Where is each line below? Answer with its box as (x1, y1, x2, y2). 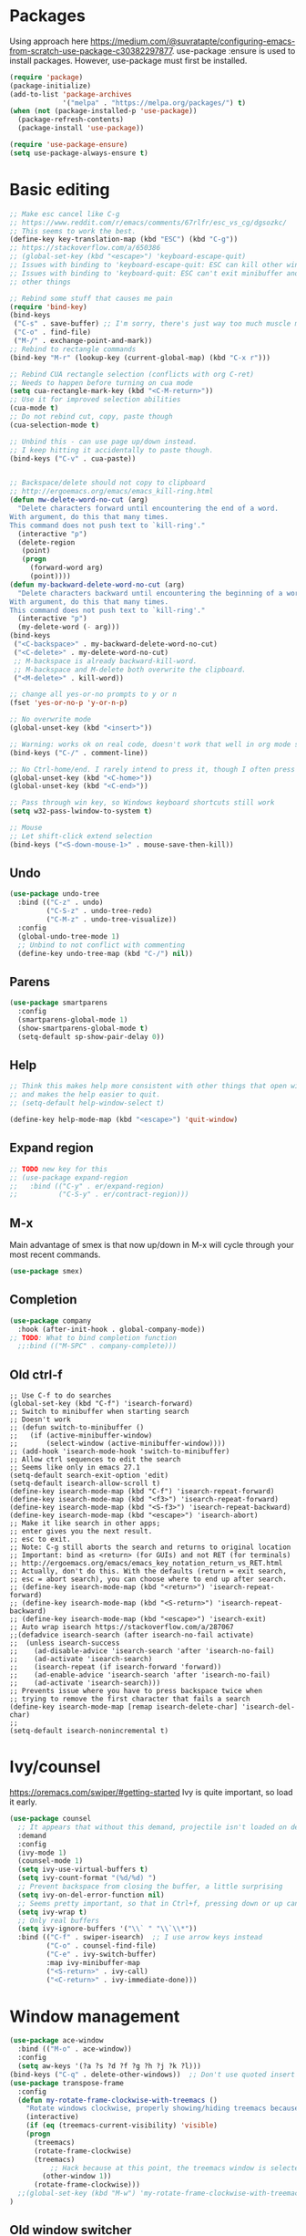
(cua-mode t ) (9, 403, 59, 413)
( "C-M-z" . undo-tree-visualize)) (46, 915, 178, 924)
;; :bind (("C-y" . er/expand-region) (9, 1181, 166, 1191)
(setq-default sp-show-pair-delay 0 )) (17, 1032, 166, 1041)
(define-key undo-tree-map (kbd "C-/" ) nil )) (17, 949, 194, 958)
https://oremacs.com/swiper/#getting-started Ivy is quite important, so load (9, 1787, 293, 1797)
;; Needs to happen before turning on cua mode (9, 378, 194, 388)
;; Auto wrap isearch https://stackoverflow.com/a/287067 (9, 1623, 234, 1632)
